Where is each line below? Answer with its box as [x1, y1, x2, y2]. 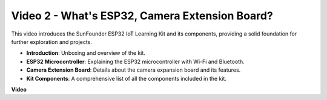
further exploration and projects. [11, 38, 92, 45]
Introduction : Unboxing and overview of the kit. [26, 49, 145, 57]
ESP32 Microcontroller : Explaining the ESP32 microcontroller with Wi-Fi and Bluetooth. [26, 58, 245, 65]
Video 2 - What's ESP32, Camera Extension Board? [11, 9, 274, 22]
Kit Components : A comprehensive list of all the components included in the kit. [26, 75, 227, 82]
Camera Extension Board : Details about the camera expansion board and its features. [26, 66, 241, 73]
